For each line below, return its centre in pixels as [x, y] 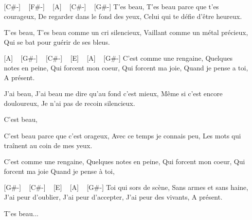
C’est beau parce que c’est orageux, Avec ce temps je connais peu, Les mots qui [123, 135]
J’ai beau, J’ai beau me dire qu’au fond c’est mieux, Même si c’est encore [113, 93]
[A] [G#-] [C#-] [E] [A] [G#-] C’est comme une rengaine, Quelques [118, 58]
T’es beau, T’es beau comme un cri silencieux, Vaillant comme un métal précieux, [126, 32]
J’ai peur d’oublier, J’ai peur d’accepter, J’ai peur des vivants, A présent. [113, 196]
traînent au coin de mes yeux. [48, 145]
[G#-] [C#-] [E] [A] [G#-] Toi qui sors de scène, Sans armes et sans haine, [126, 187]
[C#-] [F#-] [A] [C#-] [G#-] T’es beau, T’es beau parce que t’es [111, 6]
